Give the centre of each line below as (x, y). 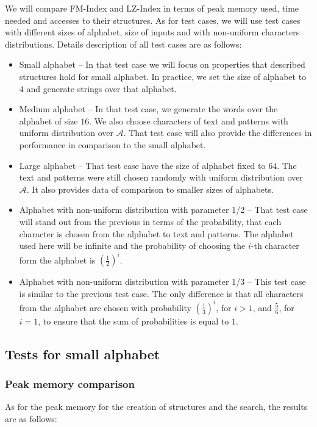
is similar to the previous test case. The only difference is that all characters (161, 293)
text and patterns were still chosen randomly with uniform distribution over (161, 177)
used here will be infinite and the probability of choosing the (132, 246)
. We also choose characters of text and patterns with (189, 120)
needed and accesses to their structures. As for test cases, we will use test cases (153, 20)
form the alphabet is (57, 260)
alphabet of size (48, 120)
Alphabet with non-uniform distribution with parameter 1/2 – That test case (163, 210)
